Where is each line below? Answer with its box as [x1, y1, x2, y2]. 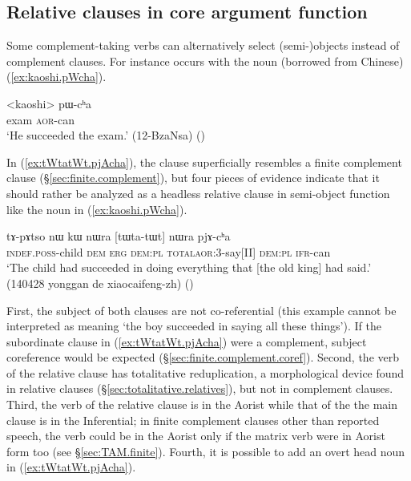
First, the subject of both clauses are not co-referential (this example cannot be [6, 301, 397, 318]
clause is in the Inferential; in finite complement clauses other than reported [6, 411, 380, 428]
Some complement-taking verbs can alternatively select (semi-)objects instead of [6, 37, 400, 54]
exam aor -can [6, 111, 75, 127]
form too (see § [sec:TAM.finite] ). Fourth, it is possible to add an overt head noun [6, 443, 405, 459]
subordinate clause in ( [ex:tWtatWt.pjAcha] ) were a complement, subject [6, 333, 367, 350]
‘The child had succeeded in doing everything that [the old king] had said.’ [6, 259, 372, 276]
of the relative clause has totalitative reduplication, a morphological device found [6, 364, 405, 381]
